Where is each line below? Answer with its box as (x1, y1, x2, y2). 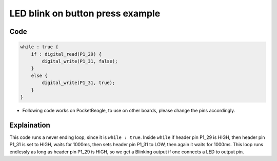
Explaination (9, 120, 51, 129)
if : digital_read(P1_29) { (31, 51, 102, 57)
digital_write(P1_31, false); (42, 58, 118, 64)
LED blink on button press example (9, 8, 161, 19)
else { (31, 72, 48, 78)
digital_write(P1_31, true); (42, 80, 115, 86)
